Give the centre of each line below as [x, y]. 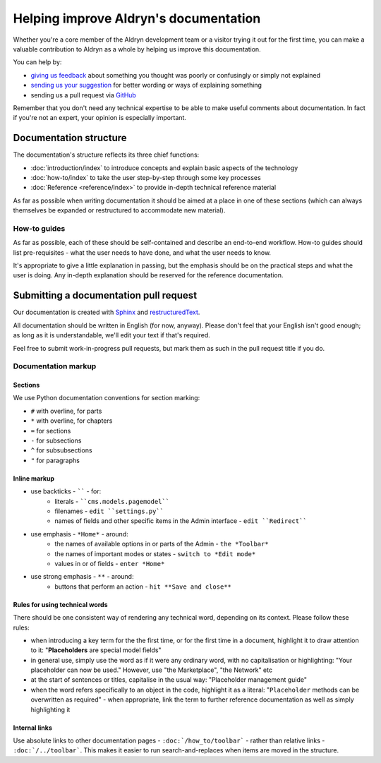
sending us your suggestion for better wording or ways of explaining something [146, 85]
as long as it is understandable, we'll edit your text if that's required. [112, 335]
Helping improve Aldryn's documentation [137, 18]
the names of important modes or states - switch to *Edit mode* [155, 553]
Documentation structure [70, 138]
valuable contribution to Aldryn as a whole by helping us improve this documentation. [137, 49]
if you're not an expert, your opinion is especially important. [100, 118]
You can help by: [37, 62]
